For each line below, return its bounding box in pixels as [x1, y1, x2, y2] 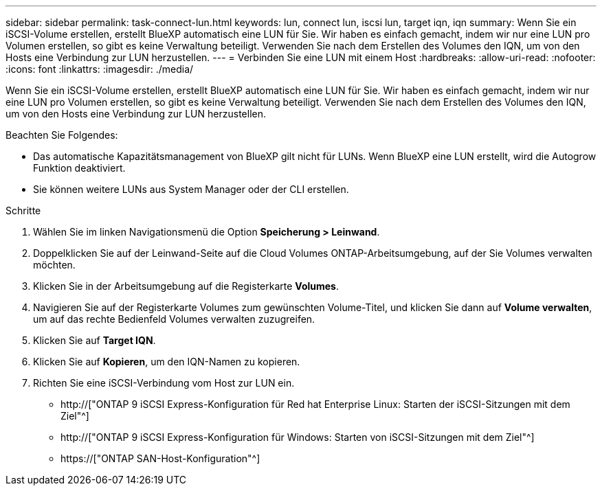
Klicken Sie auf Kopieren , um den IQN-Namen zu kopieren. [33, 356, 300, 367]
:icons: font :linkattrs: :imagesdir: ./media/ [5, 63, 194, 75]
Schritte [5, 205, 41, 216]
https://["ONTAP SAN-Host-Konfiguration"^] [60, 453, 260, 464]
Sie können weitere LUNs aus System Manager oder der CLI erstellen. [33, 183, 349, 195]
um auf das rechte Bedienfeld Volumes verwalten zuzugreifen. [33, 313, 315, 325]
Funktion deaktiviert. [33, 162, 126, 174]
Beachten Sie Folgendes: [5, 129, 118, 141]
